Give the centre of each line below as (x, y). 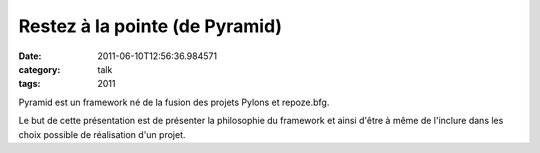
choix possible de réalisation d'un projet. (102, 134)
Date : (30, 56)
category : (39, 69)
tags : (29, 84)
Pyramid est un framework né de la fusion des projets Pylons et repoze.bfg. (174, 102)
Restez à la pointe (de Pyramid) (150, 26)
